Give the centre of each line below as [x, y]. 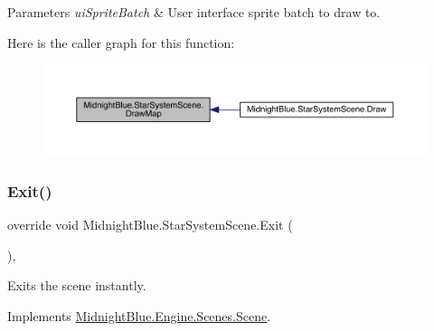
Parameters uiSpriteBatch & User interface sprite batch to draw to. [194, 12]
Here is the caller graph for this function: [121, 42]
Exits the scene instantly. [77, 285]
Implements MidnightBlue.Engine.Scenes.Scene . [139, 316]
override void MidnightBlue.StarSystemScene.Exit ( [150, 225]
